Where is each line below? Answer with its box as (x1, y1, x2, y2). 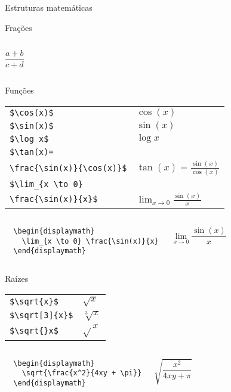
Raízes (5, 272, 29, 285)
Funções (5, 84, 34, 97)
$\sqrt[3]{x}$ (10, 310, 73, 321)
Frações (5, 21, 32, 33)
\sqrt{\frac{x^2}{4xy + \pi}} (21, 369, 142, 378)
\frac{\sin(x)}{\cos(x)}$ (10, 163, 127, 173)
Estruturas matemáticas (5, 1, 93, 13)
